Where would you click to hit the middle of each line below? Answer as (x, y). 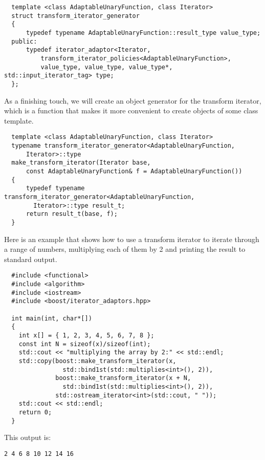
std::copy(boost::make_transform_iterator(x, (97, 361)
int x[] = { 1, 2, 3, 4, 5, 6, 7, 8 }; (86, 335)
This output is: (28, 437)
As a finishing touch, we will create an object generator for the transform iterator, (133, 100)
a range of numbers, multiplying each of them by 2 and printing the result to (125, 249)
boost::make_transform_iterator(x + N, (123, 378)
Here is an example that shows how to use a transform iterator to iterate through (132, 239)
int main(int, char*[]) (52, 318)
